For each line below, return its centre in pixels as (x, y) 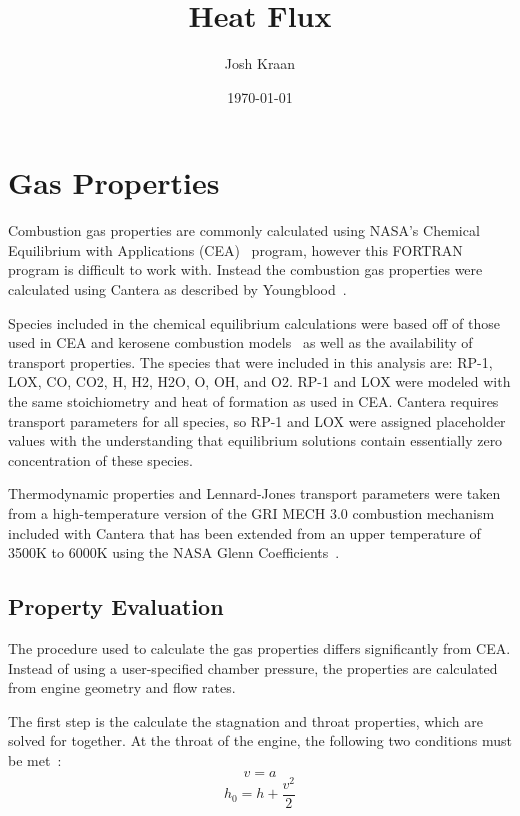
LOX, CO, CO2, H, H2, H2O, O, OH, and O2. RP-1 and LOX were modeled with (259, 381)
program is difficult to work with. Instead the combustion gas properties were (245, 269)
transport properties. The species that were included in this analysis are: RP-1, (250, 361)
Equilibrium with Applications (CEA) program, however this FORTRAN (235, 249)
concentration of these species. (100, 459)
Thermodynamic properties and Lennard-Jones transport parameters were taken (254, 493)
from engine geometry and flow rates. (122, 687)
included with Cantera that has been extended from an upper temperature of (244, 532)
